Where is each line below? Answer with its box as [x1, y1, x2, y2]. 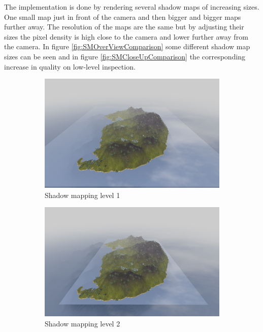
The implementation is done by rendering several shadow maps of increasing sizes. [4, 2, 259, 12]
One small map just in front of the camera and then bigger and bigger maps [4, 11, 241, 22]
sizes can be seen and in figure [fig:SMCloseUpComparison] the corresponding [4, 51, 246, 61]
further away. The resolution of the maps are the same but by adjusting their [4, 21, 244, 32]
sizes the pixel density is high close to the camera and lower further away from [4, 31, 248, 42]
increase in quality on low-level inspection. [4, 61, 136, 72]
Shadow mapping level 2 [45, 318, 120, 328]
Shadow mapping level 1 [45, 189, 120, 200]
